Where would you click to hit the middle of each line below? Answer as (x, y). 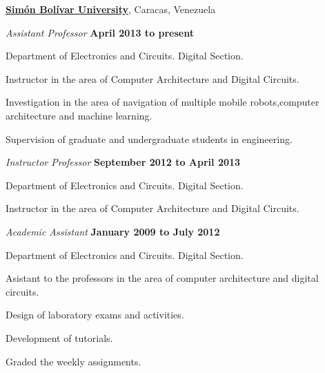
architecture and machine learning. (79, 115)
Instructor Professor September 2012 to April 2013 (123, 162)
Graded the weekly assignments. (73, 361)
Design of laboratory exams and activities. (95, 315)
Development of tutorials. (59, 337)
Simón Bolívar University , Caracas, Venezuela (111, 9)
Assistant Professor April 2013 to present (100, 32)
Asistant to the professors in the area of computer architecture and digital (162, 278)
